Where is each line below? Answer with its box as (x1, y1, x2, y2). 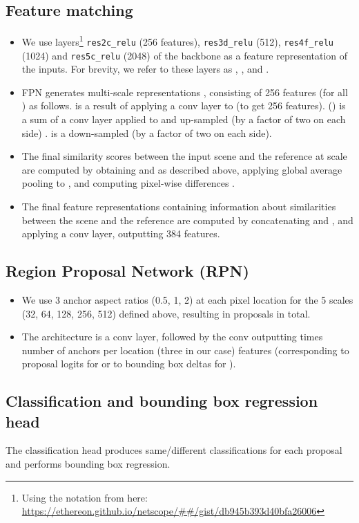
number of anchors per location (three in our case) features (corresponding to (21, 342, 349, 357)
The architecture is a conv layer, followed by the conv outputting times (21, 329, 323, 344)
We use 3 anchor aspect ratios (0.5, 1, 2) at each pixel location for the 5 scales (21, 292, 353, 306)
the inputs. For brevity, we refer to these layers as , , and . (21, 62, 269, 76)
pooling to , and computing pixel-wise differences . (21, 176, 235, 190)
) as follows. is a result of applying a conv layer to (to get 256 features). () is (21, 98, 346, 113)
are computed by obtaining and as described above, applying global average (21, 162, 342, 176)
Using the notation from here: (21, 490, 148, 504)
